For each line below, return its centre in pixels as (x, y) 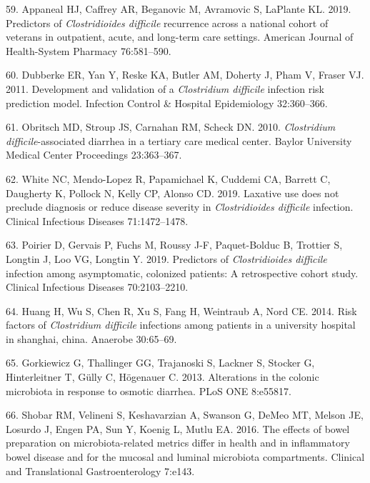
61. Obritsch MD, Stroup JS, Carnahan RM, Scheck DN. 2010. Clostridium (171, 127)
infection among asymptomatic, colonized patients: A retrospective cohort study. (182, 273)
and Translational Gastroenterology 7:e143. (100, 470)
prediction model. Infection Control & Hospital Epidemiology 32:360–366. (167, 103)
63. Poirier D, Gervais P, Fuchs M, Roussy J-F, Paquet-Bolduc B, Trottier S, (174, 245)
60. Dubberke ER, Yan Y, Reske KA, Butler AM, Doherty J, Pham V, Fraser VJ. (185, 75)
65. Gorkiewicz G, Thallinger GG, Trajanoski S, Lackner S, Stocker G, (160, 363)
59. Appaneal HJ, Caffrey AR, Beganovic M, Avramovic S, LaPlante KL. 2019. (179, 9)
